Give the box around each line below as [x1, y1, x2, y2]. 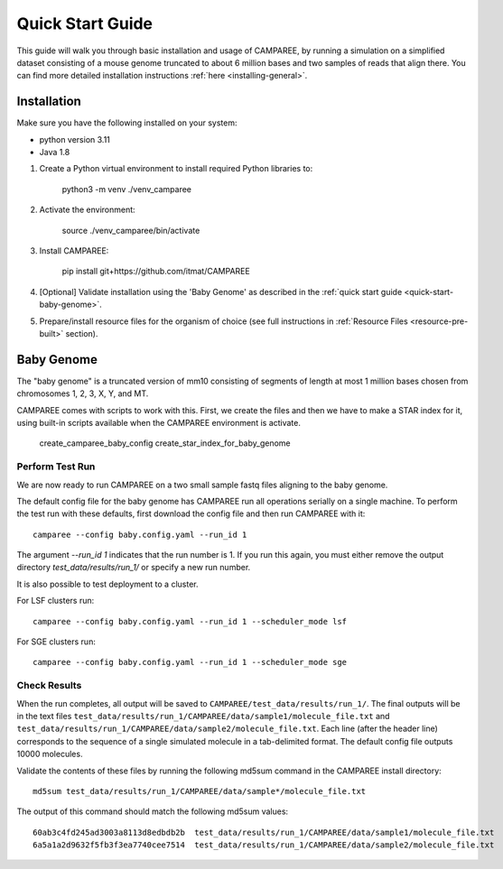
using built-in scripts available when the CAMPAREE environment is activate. [16, 418, 302, 428]
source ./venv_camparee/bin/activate [61, 225, 200, 236]
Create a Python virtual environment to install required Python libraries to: [39, 163, 313, 174]
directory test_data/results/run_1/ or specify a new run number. [16, 562, 251, 573]
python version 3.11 [39, 134, 110, 144]
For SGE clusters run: [16, 636, 97, 647]
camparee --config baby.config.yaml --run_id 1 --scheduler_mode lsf [33, 616, 348, 626]
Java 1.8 [39, 147, 70, 158]
